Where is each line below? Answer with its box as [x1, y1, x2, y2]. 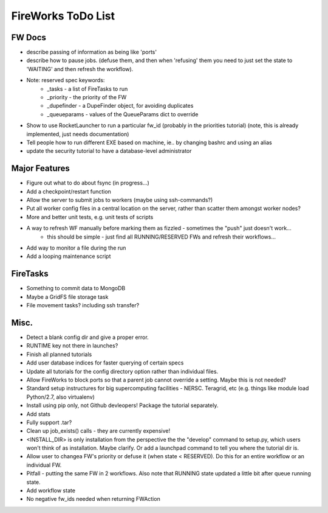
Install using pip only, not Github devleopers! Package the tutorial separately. [26, 402, 219, 409]
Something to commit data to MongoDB [26, 285, 126, 292]
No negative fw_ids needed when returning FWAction [26, 495, 160, 503]
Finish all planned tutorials [26, 351, 92, 358]
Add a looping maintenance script [26, 253, 111, 260]
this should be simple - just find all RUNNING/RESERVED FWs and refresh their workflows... [47, 233, 276, 240]
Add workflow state [26, 487, 76, 494]
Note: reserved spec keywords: [26, 77, 105, 84]
